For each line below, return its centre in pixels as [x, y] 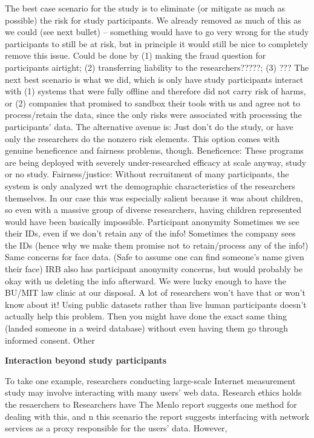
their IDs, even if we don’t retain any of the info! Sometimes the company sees [150, 233]
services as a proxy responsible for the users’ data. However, [116, 428]
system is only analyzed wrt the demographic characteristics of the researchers [150, 185]
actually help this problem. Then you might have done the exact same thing [146, 316]
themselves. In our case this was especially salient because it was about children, [154, 198]
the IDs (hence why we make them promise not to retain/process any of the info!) [157, 245]
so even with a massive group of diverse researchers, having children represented [153, 210]
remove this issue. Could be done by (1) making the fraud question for [136, 55]
